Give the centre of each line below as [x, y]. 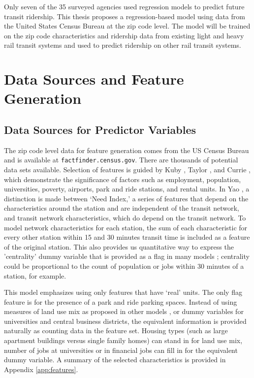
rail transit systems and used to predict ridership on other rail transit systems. [123, 45]
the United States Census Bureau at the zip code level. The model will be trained [127, 26]
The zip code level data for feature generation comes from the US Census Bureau [127, 150]
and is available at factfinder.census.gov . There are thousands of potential [121, 160]
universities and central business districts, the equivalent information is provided [125, 321]
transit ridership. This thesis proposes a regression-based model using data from [125, 16]
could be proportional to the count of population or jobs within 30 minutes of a [124, 266]
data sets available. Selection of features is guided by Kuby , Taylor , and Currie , [127, 169]
